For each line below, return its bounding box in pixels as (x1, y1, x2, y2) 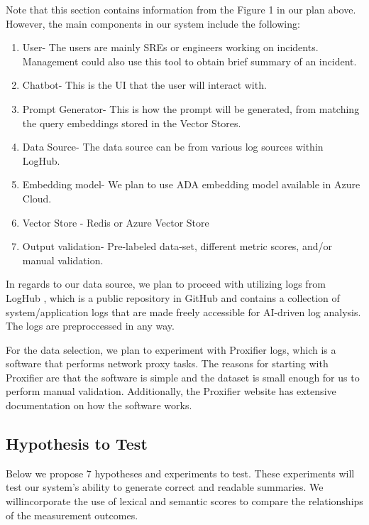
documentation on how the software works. (6, 398, 192, 413)
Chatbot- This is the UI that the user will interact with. (22, 77, 267, 92)
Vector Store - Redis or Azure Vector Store (22, 215, 209, 229)
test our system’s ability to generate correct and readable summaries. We (6, 480, 324, 494)
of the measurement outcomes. (6, 507, 138, 522)
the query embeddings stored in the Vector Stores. (22, 115, 241, 130)
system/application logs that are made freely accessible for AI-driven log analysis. (6, 304, 361, 319)
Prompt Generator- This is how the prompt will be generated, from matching (22, 101, 360, 116)
